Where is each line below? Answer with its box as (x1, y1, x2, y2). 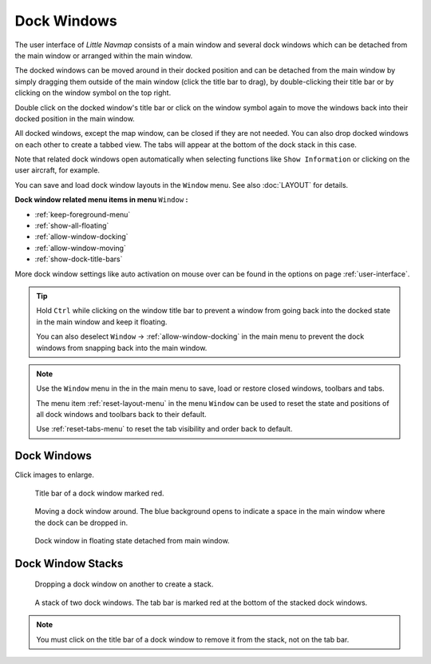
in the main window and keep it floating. (36, 316, 168, 327)
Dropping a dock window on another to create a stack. (34, 579, 214, 589)
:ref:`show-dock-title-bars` (34, 254, 123, 264)
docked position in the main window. (14, 113, 135, 123)
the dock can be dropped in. (34, 518, 128, 527)
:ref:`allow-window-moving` (34, 243, 127, 252)
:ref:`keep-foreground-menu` (34, 209, 131, 219)
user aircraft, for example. (14, 165, 100, 175)
